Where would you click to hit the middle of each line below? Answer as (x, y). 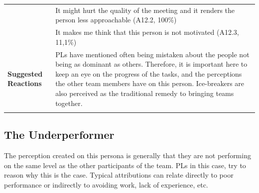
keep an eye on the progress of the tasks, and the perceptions (149, 73)
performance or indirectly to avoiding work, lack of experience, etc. (106, 184)
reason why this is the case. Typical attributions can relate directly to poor (119, 175)
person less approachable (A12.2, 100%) (116, 20)
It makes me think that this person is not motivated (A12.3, (147, 32)
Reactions (25, 83)
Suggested (25, 73)
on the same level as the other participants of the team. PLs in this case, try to (125, 165)
